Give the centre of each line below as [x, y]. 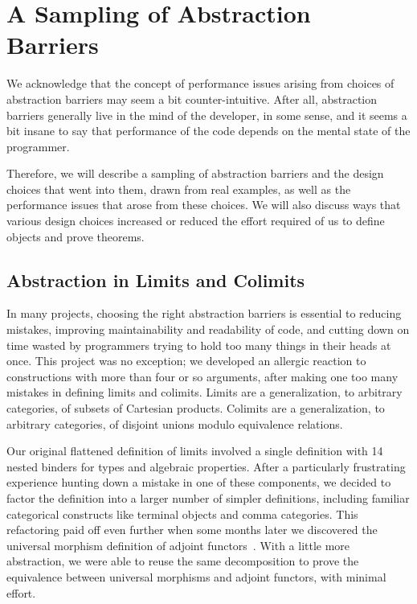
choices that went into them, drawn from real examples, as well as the [179, 189]
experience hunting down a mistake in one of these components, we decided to [199, 482]
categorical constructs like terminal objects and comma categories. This [182, 514]
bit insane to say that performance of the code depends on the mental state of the [208, 131]
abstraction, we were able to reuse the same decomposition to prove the [183, 561]
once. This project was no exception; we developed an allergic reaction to [186, 361]
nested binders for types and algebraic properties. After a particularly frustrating [206, 466]
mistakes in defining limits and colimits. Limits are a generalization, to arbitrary [204, 392]
